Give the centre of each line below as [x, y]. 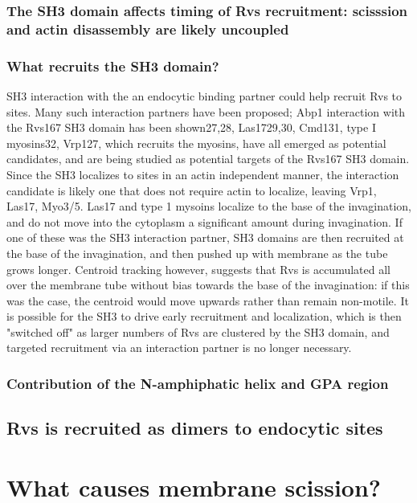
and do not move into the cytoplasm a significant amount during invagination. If [204, 221]
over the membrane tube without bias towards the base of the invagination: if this [208, 285]
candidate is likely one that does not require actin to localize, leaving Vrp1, [192, 190]
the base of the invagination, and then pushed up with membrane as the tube [197, 253]
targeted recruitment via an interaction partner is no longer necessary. [179, 348]
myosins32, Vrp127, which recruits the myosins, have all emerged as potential [196, 143]
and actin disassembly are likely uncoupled [148, 29]
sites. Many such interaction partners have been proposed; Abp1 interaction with [206, 111]
